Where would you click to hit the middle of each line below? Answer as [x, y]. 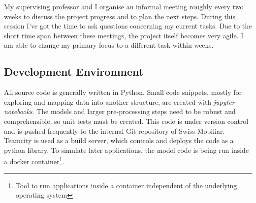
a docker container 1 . [34, 160]
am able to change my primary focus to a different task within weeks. [109, 45]
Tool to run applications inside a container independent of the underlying [126, 185]
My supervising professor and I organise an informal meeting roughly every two [124, 6]
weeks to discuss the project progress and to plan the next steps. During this [120, 16]
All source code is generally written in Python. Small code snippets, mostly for [123, 92]
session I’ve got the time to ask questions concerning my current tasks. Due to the [128, 26]
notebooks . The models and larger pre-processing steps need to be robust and [120, 111]
